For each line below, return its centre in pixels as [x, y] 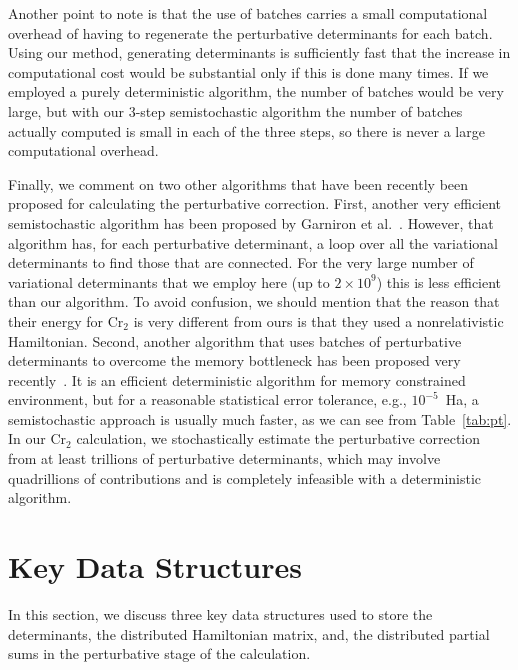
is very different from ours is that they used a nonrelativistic [318, 320]
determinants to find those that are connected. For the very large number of [241, 262]
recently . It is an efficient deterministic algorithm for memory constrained [237, 379]
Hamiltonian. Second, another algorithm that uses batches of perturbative [235, 340]
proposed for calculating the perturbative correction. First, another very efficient [255, 203]
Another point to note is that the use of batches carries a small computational [248, 13]
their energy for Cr [66, 320]
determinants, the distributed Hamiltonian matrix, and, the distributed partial [249, 633]
